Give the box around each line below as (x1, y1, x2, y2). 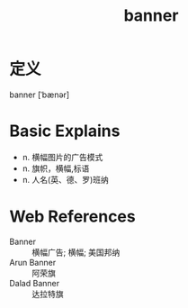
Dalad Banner (9, 277, 60, 288)
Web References (9, 206, 137, 227)
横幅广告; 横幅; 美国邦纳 (31, 247, 121, 258)
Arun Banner (9, 257, 57, 267)
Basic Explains (9, 121, 121, 141)
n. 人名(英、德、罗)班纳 (22, 174, 110, 185)
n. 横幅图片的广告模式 (22, 151, 103, 162)
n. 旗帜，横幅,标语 (22, 163, 90, 174)
